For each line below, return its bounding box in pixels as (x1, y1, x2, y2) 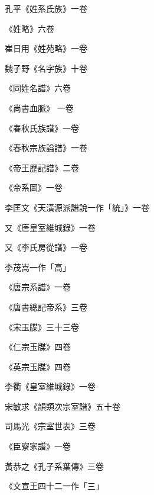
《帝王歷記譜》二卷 (5, 161, 79, 173)
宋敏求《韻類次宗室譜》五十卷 (5, 400, 120, 412)
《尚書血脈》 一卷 (5, 101, 74, 114)
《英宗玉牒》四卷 (5, 360, 71, 372)
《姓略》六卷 (5, 22, 54, 34)
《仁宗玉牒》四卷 (5, 340, 71, 353)
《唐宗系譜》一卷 (5, 281, 71, 293)
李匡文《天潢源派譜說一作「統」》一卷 (5, 201, 149, 213)
